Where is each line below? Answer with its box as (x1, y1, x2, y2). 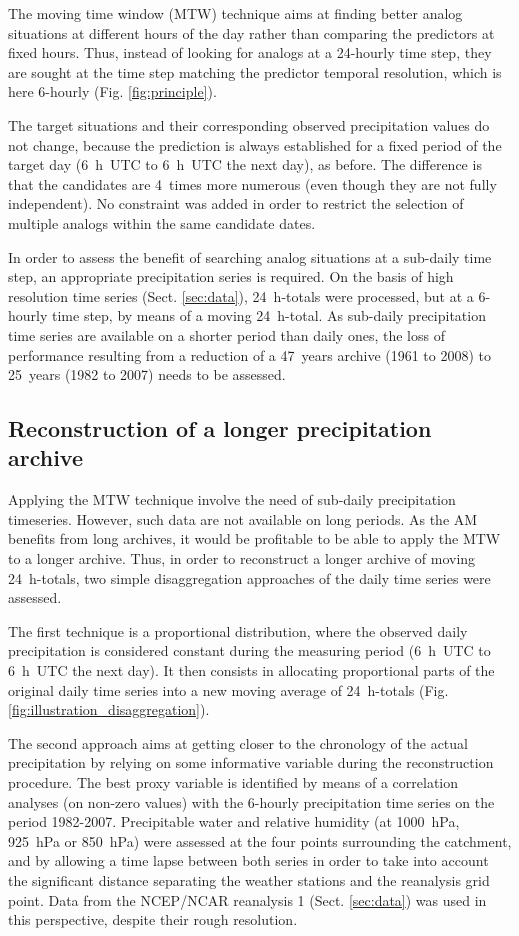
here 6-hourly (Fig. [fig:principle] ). (8, 81, 217, 102)
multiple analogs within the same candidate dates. (8, 212, 316, 233)
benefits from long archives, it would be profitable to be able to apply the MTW (8, 528, 501, 549)
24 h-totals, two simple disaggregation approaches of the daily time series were (8, 567, 491, 588)
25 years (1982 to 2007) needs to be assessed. (8, 364, 286, 385)
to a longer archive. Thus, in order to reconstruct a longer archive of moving (8, 548, 476, 569)
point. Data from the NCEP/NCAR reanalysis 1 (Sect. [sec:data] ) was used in (8, 889, 487, 910)
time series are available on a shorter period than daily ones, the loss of (8, 324, 445, 345)
